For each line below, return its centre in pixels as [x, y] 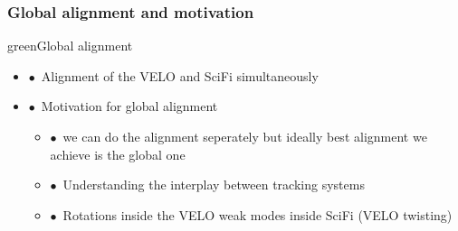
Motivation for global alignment [129, 106]
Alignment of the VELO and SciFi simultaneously [180, 75]
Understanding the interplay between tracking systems [214, 185]
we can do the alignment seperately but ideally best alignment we [245, 136]
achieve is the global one [118, 154]
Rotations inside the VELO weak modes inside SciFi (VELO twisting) [258, 214]
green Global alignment [70, 46]
